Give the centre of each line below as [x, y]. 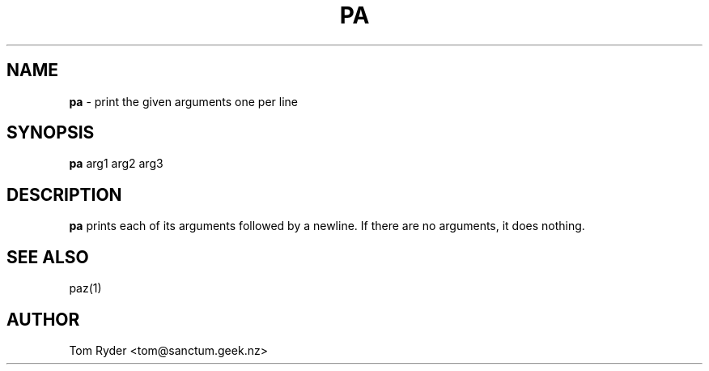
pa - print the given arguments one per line [184, 101]
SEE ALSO [48, 257]
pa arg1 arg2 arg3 [116, 164]
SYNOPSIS [51, 133]
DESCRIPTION [64, 194]
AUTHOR [43, 319]
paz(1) [85, 288]
